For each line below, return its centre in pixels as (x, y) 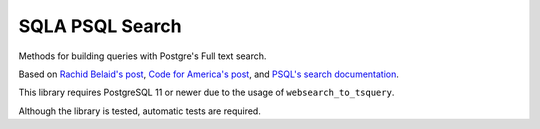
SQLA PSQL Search (100, 26)
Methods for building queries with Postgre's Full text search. (142, 56)
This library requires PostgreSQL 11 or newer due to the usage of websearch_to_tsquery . (206, 92)
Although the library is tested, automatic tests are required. (140, 111)
